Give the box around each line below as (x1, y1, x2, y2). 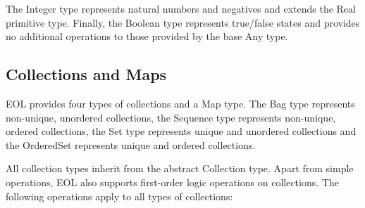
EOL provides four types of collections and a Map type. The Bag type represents (6, 96, 355, 110)
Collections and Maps (6, 63, 167, 85)
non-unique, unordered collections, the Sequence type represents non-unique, (6, 110, 336, 124)
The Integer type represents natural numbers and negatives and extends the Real (6, 1, 356, 15)
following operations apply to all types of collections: (6, 188, 233, 203)
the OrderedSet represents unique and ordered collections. (6, 137, 256, 152)
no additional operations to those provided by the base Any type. (6, 29, 288, 44)
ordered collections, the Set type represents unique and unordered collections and (6, 124, 357, 138)
